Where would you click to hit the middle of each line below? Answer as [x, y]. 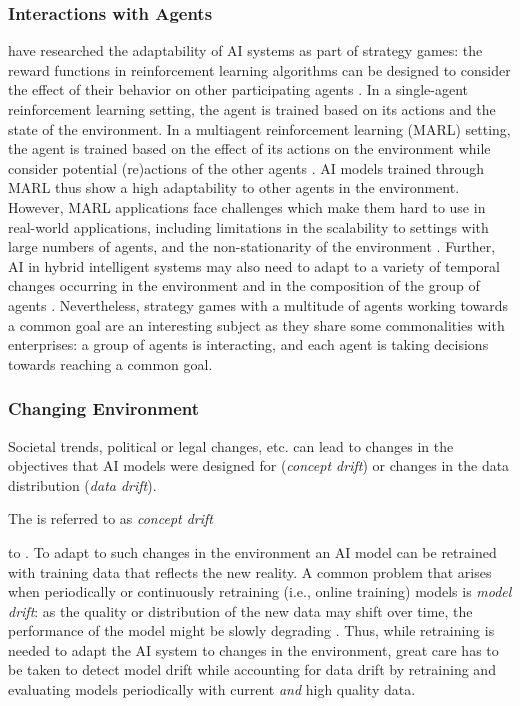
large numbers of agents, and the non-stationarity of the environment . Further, [252, 246]
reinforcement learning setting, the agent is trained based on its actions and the [252, 109]
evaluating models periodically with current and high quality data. [212, 689]
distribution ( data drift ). [82, 484]
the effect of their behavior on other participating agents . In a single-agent [238, 89]
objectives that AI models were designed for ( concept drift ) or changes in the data [259, 465]
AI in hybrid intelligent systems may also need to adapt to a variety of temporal [254, 265]
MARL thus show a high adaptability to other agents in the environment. [234, 187]
